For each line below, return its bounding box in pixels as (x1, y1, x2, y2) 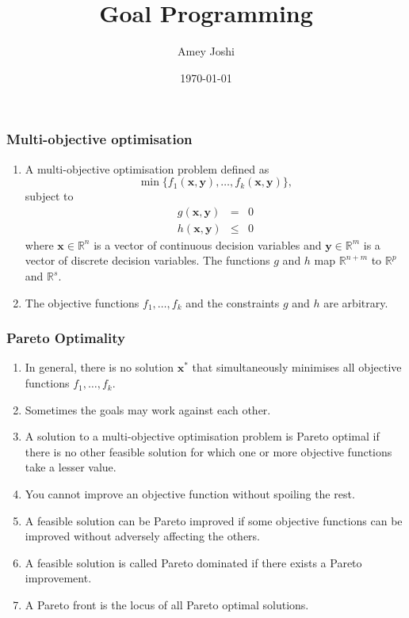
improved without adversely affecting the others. (25, 528, 261, 544)
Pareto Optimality (6, 328, 125, 348)
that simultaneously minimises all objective (192, 359, 402, 376)
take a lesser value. (25, 459, 117, 475)
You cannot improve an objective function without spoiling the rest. (25, 486, 355, 502)
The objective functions (25, 294, 140, 311)
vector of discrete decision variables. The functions (25, 252, 270, 269)
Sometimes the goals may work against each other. (25, 401, 271, 418)
